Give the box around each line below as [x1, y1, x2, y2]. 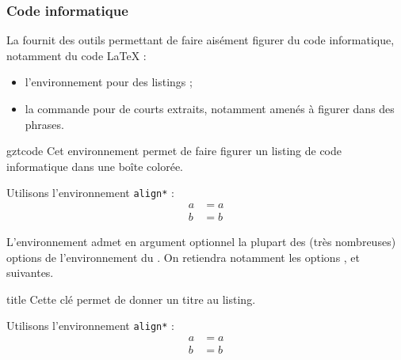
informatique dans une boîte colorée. [6, 157, 184, 174]
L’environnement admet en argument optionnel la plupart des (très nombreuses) [6, 233, 396, 250]
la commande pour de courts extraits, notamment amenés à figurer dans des [25, 100, 395, 116]
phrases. [25, 116, 64, 132]
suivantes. [6, 264, 54, 281]
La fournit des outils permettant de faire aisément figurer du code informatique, [6, 32, 395, 48]
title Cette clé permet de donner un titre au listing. [6, 290, 256, 307]
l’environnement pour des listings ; [25, 74, 193, 90]
